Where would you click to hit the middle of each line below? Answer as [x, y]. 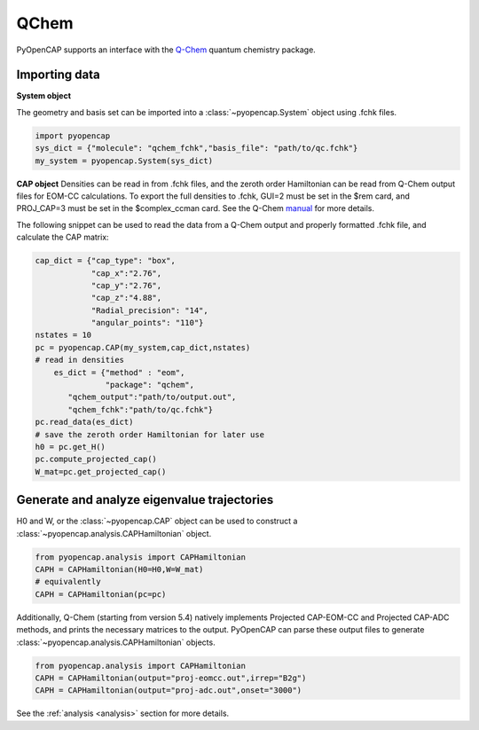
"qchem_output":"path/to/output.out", [152, 397]
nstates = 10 [63, 335]
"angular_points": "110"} [147, 323]
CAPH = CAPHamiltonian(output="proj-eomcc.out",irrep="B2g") [171, 678]
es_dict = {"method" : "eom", [119, 372]
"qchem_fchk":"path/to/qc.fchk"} [140, 409]
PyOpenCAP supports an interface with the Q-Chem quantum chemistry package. [166, 50]
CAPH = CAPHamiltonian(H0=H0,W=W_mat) [119, 569]
